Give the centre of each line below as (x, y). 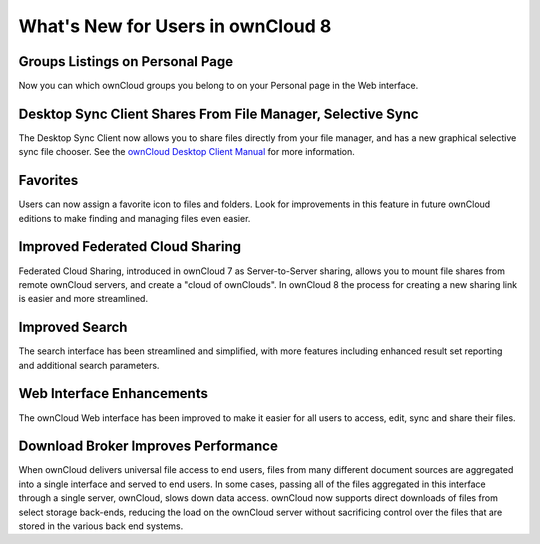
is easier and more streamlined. (83, 299)
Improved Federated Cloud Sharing (130, 246)
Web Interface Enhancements (113, 393)
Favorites (48, 180)
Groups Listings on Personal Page (126, 61)
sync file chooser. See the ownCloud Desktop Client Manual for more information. (186, 152)
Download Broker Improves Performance (148, 446)
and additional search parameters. (89, 365)
